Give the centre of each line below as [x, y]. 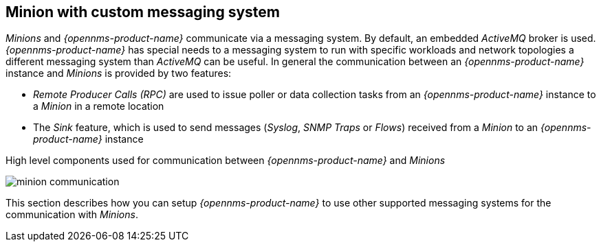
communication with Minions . [72, 215]
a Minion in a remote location [99, 106]
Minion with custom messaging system [143, 12]
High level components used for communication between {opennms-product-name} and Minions [226, 161]
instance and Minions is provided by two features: [119, 73]
